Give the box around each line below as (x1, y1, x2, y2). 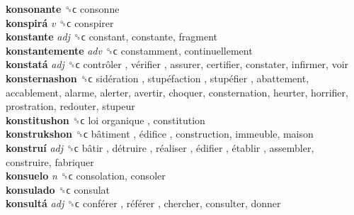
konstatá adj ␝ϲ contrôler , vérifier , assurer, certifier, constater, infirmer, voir (6, 57, 349, 72)
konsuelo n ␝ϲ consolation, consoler (6, 168, 166, 183)
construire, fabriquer (6, 154, 94, 169)
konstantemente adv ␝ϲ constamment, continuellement (6, 43, 253, 57)
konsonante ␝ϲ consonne (6, 1, 120, 16)
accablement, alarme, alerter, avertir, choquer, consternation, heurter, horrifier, (6, 84, 348, 99)
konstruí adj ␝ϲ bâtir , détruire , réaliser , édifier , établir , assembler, (6, 140, 314, 155)
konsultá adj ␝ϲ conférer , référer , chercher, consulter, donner (6, 196, 281, 211)
